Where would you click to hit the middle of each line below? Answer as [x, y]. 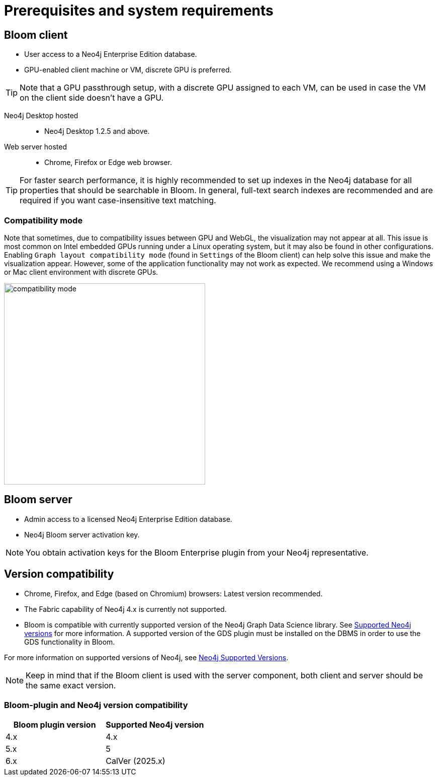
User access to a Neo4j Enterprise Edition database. [111, 54]
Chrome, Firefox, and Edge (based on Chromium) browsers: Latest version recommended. [173, 593]
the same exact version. [71, 685]
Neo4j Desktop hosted [41, 116]
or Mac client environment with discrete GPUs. [81, 272]
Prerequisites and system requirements [139, 11]
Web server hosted [36, 147]
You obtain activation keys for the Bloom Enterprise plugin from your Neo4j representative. [197, 552]
